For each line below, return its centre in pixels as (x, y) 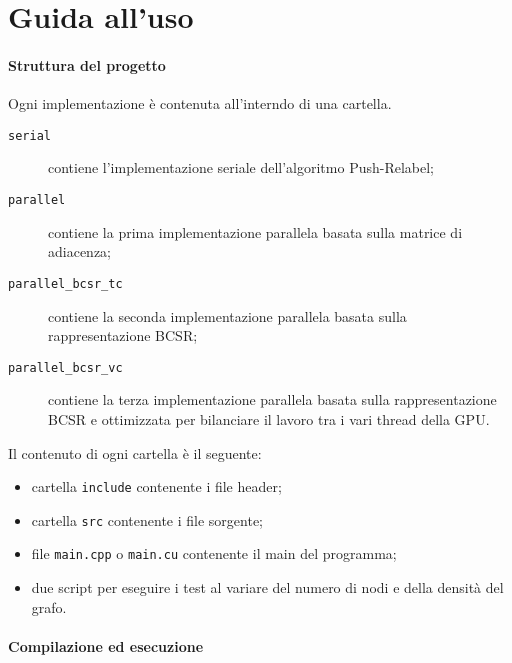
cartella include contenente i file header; (156, 486)
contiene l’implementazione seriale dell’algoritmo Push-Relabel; (241, 167)
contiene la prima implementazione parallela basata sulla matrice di (255, 231)
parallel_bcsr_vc (65, 367)
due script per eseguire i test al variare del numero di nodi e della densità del (267, 587)
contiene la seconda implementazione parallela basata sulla (227, 315)
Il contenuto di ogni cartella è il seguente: (135, 452)
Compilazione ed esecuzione (106, 645)
